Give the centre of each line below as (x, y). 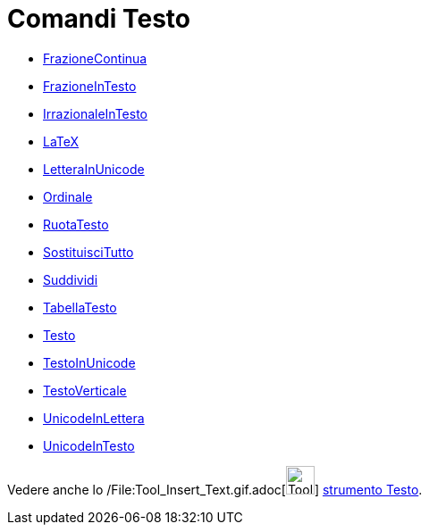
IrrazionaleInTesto (95, 113)
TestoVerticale (85, 390)
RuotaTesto (76, 224)
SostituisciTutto (88, 252)
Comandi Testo (99, 19)
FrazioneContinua (95, 58)
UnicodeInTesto (89, 445)
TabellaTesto (80, 307)
